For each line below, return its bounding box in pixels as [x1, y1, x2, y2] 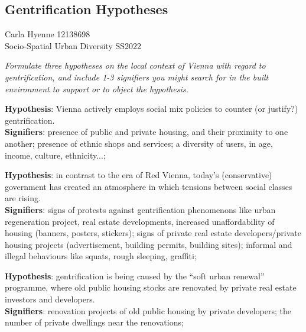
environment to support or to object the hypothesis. [5, 82, 188, 95]
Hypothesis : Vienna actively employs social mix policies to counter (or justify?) [5, 102, 298, 115]
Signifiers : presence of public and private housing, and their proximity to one [5, 125, 288, 138]
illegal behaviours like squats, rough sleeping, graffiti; [5, 250, 197, 262]
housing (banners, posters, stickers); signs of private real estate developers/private [5, 227, 301, 239]
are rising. [5, 192, 41, 204]
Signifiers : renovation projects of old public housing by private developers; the [5, 304, 292, 317]
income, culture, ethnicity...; [5, 149, 106, 161]
